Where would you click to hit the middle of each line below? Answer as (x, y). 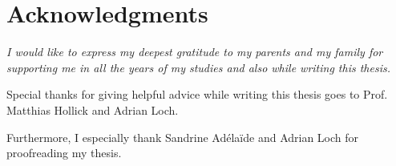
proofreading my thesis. (64, 153)
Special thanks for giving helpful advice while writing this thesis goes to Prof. (197, 94)
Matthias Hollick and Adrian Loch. (93, 109)
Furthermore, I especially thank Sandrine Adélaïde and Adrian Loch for (183, 137)
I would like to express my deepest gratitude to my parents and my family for (195, 52)
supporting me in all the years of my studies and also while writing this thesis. (198, 67)
